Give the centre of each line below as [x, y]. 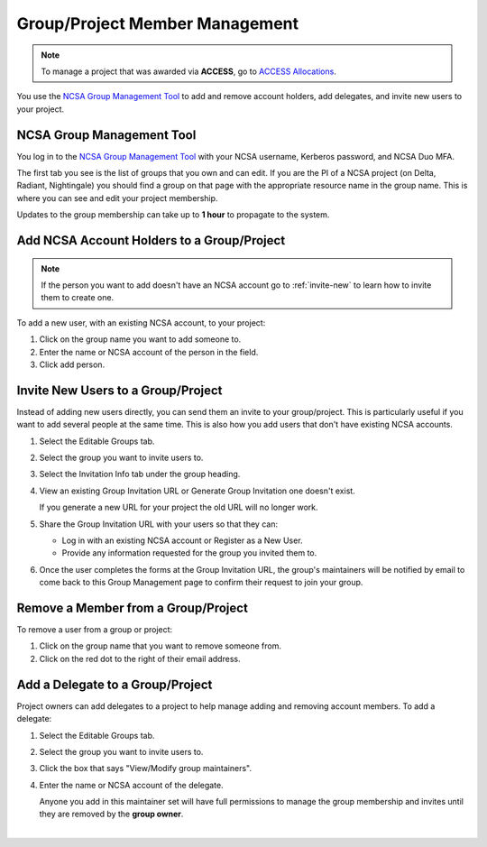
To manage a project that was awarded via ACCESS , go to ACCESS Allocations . [189, 71]
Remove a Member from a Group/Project [132, 608]
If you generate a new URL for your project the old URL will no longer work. [179, 507]
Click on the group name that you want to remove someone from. [160, 646]
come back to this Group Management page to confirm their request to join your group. [201, 583]
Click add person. [72, 364]
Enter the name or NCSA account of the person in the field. [149, 352]
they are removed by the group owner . [111, 814]
